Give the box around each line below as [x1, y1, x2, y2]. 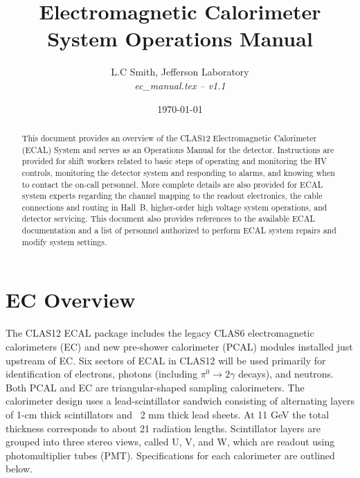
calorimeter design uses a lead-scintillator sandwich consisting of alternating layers [6, 393, 355, 408]
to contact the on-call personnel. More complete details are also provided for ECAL [21, 178, 323, 190]
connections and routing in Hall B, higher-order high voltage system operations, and [21, 201, 327, 213]
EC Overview [6, 285, 136, 314]
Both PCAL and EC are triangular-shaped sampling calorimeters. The [6, 380, 305, 394]
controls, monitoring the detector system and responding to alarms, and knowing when [21, 166, 335, 178]
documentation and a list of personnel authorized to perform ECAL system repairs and [21, 224, 336, 236]
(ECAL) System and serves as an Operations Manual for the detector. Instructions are [21, 143, 334, 155]
